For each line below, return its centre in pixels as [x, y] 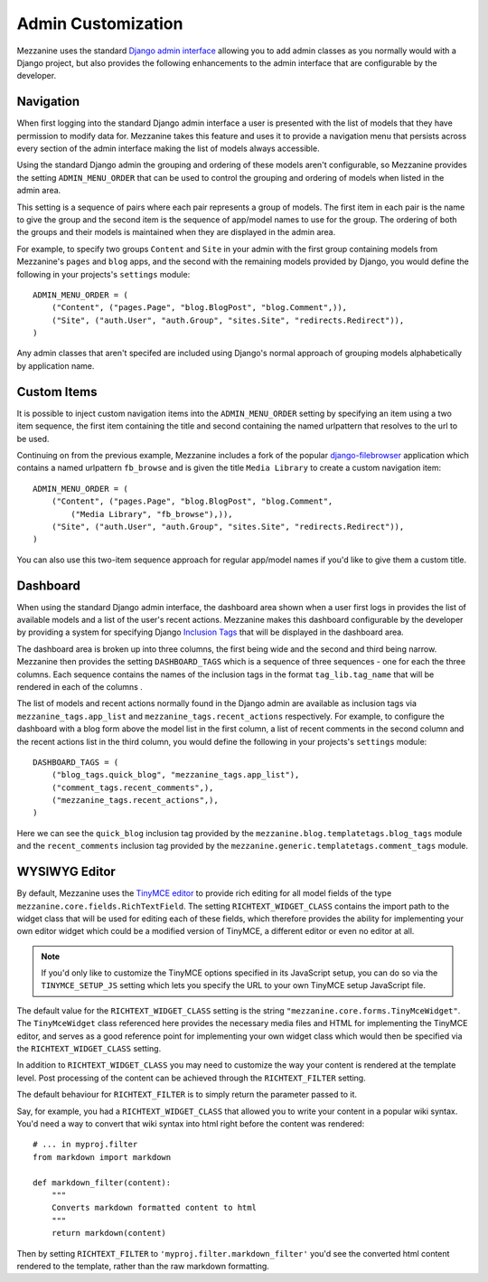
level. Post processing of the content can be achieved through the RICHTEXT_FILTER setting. [191, 1078]
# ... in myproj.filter [85, 1145]
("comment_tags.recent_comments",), [132, 787]
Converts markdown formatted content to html [154, 1208]
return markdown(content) [109, 1233]
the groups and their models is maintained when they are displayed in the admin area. [176, 232]
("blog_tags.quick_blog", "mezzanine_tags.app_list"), [175, 775]
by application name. [56, 365]
